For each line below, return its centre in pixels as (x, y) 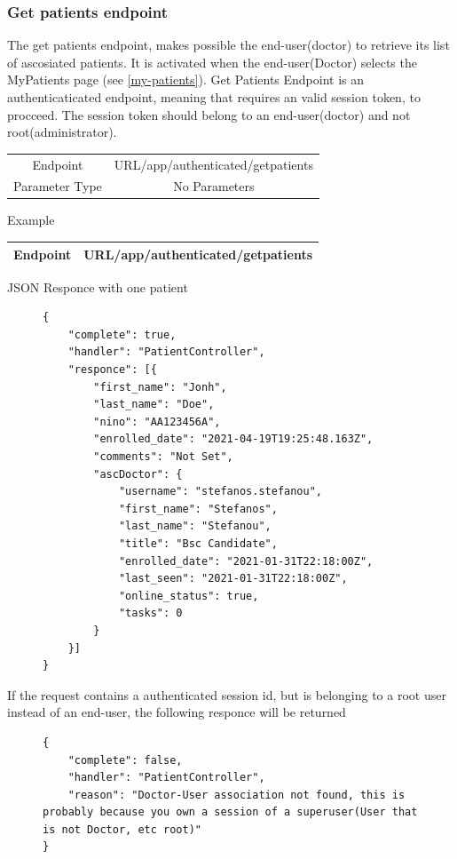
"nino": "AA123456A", (157, 422)
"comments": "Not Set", (163, 457)
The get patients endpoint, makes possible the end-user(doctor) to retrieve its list (228, 45)
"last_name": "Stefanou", (195, 526)
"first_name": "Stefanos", (198, 509)
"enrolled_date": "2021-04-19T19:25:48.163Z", (233, 439)
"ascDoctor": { (138, 474)
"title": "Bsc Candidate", (198, 543)
